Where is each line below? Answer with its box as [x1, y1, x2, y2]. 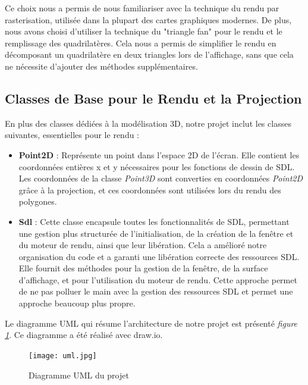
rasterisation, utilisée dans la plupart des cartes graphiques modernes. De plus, [5, 13, 292, 26]
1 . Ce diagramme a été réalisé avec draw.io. [5, 328, 163, 341]
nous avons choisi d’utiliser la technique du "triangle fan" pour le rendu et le [5, 25, 282, 37]
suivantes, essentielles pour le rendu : [5, 129, 140, 141]
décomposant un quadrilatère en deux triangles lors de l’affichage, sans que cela [5, 48, 294, 61]
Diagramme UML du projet [29, 368, 129, 381]
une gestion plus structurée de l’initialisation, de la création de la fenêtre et [18, 227, 294, 239]
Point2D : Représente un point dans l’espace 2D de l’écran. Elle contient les [18, 148, 300, 161]
